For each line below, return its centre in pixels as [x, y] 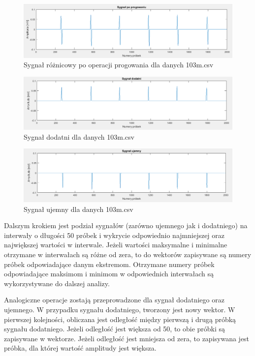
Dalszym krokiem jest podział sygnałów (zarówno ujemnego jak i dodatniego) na [126, 225]
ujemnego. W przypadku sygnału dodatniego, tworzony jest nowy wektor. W [120, 309]
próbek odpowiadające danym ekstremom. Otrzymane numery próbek [109, 264]
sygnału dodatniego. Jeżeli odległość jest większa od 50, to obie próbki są [115, 329]
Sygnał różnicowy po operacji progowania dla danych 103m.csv [119, 65]
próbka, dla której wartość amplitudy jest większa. [80, 348]
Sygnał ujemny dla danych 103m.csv [79, 209]
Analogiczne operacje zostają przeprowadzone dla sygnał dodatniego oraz [114, 300]
